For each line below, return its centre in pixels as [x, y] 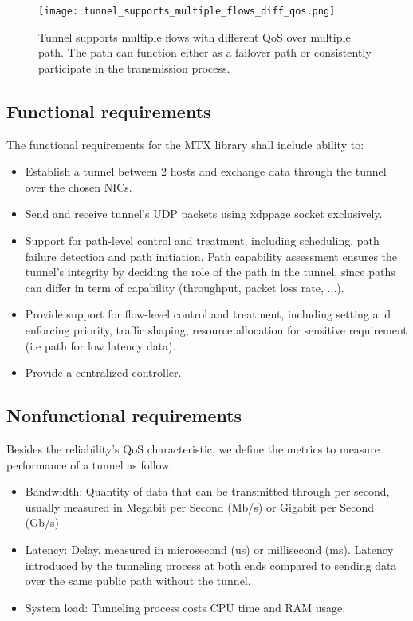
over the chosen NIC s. [79, 186]
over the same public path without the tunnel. [138, 581]
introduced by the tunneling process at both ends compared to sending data [211, 565]
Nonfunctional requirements [124, 415]
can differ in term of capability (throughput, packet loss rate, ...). [185, 287]
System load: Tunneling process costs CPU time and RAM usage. [185, 607]
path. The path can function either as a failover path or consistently [205, 52]
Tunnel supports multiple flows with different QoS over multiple [195, 36]
